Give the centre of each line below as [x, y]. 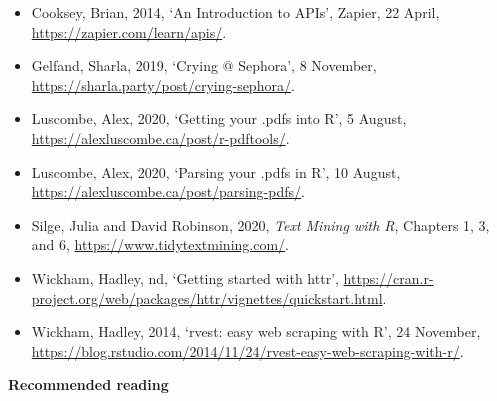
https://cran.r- [388, 277]
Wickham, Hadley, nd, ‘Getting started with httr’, [185, 277]
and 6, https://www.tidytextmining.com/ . [160, 244]
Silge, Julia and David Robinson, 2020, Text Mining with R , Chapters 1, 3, [260, 224]
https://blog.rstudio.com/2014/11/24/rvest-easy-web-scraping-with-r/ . [247, 350]
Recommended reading [88, 384]
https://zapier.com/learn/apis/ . [129, 31]
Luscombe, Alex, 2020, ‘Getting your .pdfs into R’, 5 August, [219, 118]
